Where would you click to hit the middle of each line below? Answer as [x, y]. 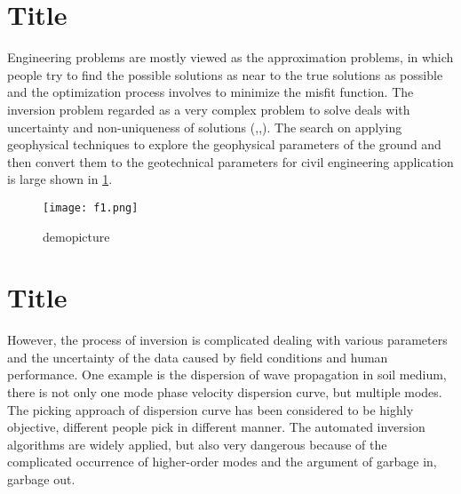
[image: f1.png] [91, 207]
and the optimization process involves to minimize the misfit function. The [211, 92]
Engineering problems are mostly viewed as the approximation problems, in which [230, 57]
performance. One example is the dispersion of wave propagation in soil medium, [227, 374]
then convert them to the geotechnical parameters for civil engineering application [230, 161]
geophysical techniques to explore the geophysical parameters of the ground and [224, 144]
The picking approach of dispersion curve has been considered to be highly [211, 409]
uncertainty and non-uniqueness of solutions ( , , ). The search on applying [205, 127]
